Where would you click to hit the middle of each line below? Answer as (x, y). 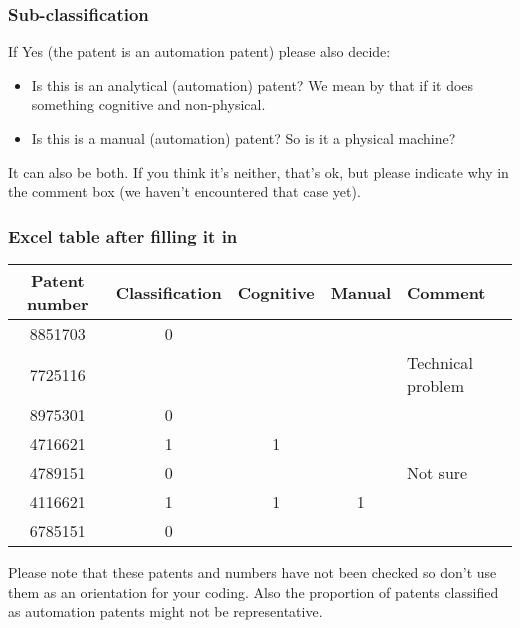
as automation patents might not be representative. (165, 611)
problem (435, 385)
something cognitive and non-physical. (148, 104)
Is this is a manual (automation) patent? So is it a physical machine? (243, 138)
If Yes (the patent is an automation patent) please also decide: (199, 51)
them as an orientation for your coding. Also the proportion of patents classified (253, 591)
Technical (440, 362)
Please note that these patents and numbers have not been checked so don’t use (252, 572)
